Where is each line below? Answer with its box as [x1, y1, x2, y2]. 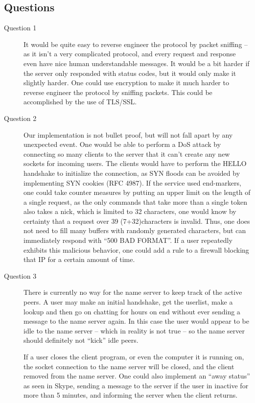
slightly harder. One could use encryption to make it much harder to [23, 77, 229, 88]
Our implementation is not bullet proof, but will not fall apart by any [23, 129, 233, 140]
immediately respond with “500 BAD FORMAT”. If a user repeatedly [23, 235, 232, 245]
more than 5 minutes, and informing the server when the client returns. [23, 390, 238, 400]
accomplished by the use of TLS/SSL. [23, 96, 137, 107]
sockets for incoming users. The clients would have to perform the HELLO [23, 158, 247, 168]
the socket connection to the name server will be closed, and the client [23, 361, 234, 371]
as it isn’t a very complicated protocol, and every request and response [23, 48, 236, 59]
